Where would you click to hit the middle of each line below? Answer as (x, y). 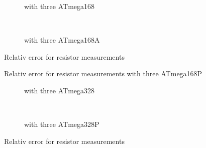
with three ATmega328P (62, 124)
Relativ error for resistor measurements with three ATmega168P (103, 73)
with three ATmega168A (62, 40)
